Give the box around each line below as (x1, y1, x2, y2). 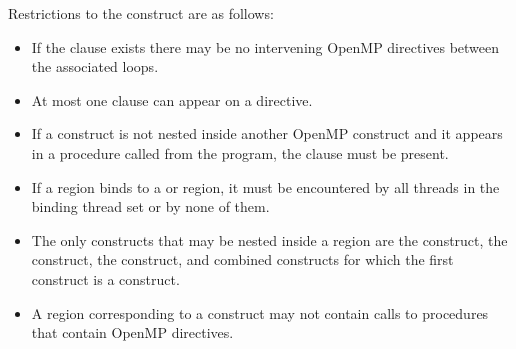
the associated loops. (31, 56, 159, 77)
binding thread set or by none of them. (31, 196, 270, 217)
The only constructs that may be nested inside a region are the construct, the (31, 229, 508, 250)
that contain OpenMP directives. (31, 322, 234, 343)
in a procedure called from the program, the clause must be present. (31, 142, 449, 163)
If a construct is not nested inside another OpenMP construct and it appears (31, 123, 503, 144)
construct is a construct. (31, 268, 180, 289)
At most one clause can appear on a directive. (31, 89, 313, 110)
